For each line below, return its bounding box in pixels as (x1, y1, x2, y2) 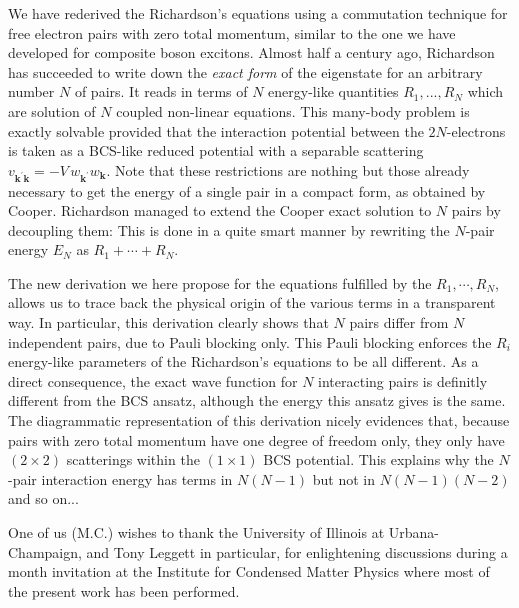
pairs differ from (349, 312, 449, 333)
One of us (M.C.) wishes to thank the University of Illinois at (8, 522, 385, 542)
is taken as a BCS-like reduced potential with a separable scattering (8, 140, 424, 161)
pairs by (451, 200, 501, 221)
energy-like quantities (268, 81, 399, 102)
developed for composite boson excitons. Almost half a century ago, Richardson (8, 42, 495, 63)
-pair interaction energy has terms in (8, 468, 233, 489)
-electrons (446, 120, 506, 141)
